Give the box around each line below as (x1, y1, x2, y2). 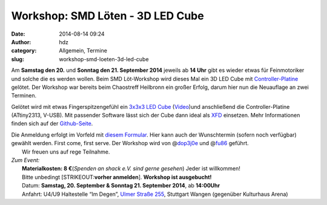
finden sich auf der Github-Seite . (11, 120, 93, 127)
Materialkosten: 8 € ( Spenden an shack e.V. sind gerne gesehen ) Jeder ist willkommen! (22, 165, 240, 172)
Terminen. (11, 92, 36, 99)
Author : (11, 38, 31, 45)
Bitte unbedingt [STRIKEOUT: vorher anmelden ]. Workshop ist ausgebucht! (22, 173, 212, 181)
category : (11, 47, 37, 54)
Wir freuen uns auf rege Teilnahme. (22, 148, 110, 155)
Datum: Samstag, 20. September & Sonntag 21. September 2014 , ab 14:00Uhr (22, 182, 220, 189)
